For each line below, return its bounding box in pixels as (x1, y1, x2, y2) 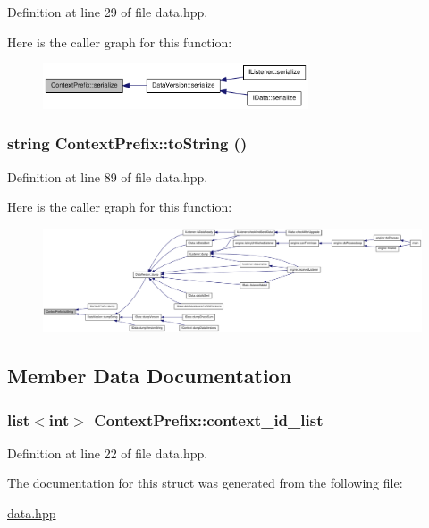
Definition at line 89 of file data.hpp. (7, 167, 208, 186)
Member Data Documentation (7, 362, 292, 390)
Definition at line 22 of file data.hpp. (7, 443, 208, 462)
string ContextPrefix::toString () (7, 132, 248, 155)
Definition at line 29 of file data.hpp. (7, 3, 208, 21)
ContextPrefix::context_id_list (94, 408, 324, 431)
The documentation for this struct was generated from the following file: (7, 474, 403, 492)
